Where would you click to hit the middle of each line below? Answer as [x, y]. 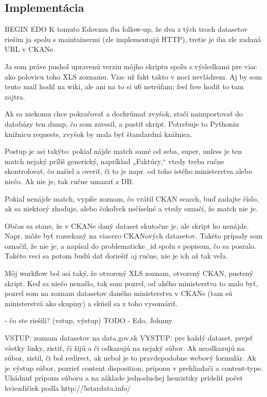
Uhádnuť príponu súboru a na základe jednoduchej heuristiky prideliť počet [124, 378]
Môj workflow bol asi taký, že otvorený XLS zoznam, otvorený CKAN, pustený [129, 273]
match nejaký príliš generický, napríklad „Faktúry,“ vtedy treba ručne [115, 161]
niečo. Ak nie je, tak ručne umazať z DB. [69, 181]
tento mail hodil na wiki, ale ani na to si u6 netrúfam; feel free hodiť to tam [124, 86]
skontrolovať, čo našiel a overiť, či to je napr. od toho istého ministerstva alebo [128, 171]
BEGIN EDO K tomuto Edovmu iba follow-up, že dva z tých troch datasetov [126, 29]
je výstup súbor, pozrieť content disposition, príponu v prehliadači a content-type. [134, 368]
